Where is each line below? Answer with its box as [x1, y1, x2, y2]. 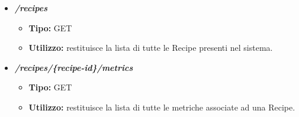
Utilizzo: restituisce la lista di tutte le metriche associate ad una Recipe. [28, 100, 295, 113]
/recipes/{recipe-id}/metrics [14, 61, 133, 73]
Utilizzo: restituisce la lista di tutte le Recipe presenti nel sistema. [28, 41, 273, 54]
